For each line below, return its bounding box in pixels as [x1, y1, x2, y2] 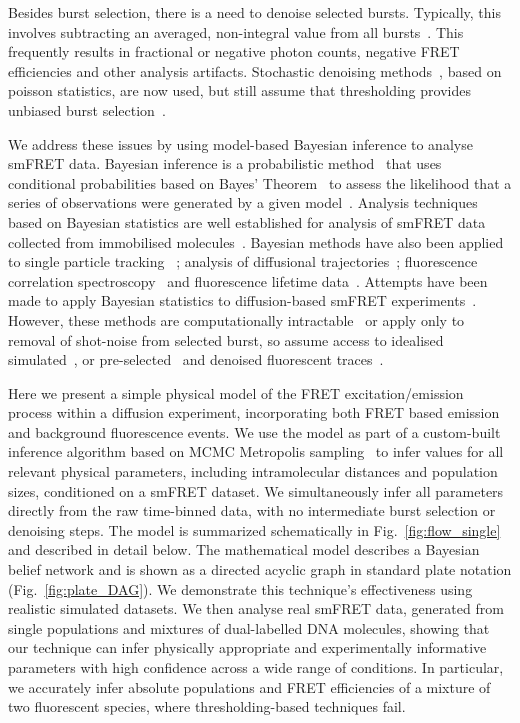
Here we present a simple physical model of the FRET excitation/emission [8, 382, 464, 403]
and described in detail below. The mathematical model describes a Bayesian [8, 539, 480, 560]
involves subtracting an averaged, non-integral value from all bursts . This [8, 21, 464, 42]
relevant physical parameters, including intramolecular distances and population [8, 461, 498, 482]
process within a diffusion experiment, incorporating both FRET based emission [8, 402, 500, 423]
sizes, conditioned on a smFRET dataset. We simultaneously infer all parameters [8, 480, 504, 501]
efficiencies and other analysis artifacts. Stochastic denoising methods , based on [8, 60, 502, 81]
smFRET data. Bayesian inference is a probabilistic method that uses [8, 153, 442, 174]
